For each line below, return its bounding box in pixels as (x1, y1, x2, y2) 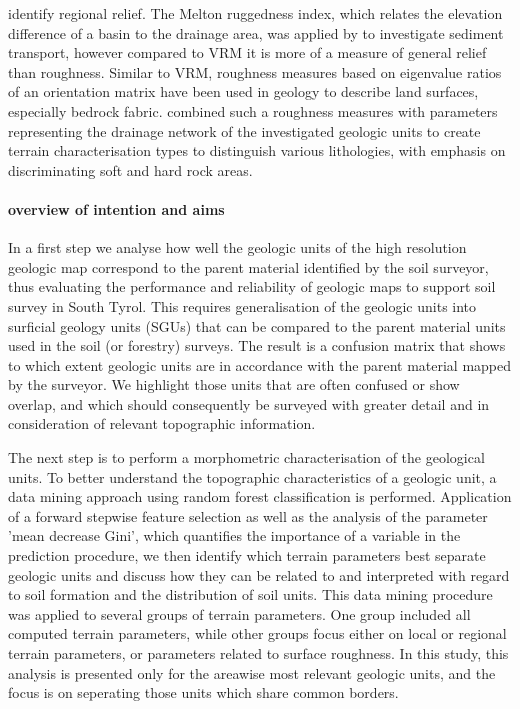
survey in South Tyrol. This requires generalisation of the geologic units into (8, 295, 477, 316)
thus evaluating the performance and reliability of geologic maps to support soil (8, 276, 496, 297)
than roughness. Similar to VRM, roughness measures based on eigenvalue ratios (8, 61, 502, 82)
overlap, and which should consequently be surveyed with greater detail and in (8, 393, 490, 414)
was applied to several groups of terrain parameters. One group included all (8, 603, 471, 624)
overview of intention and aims (8, 198, 225, 219)
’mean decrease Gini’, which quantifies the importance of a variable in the (8, 525, 461, 546)
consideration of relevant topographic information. (8, 413, 316, 434)
